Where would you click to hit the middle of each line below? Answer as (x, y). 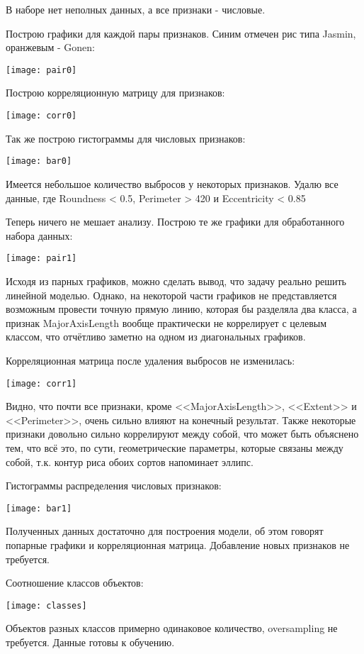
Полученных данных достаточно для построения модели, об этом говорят (165, 531)
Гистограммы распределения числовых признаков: (114, 486)
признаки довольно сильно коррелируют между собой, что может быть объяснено (182, 434)
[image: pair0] (41, 70)
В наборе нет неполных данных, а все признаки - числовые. (136, 9)
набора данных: (39, 235)
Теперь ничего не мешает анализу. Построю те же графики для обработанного (175, 222)
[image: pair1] (41, 259)
